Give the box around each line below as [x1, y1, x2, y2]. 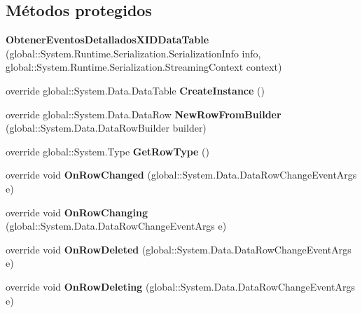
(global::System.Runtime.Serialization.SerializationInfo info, [6, 46, 261, 60]
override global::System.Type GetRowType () [6, 144, 209, 158]
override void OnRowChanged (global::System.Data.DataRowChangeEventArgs [6, 167, 357, 182]
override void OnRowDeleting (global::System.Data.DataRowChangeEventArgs [6, 279, 355, 293]
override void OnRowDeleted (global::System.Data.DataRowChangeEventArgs [6, 242, 351, 256]
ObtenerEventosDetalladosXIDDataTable [6, 32, 209, 47]
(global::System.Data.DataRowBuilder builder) [6, 120, 207, 135]
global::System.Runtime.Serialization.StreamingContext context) [6, 60, 282, 74]
